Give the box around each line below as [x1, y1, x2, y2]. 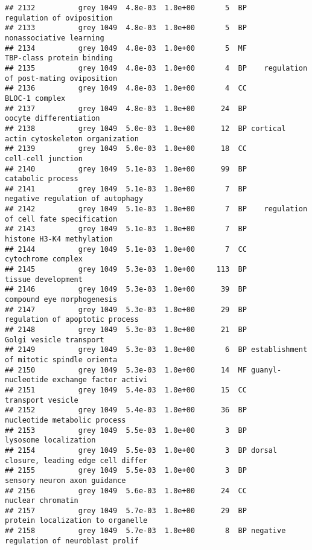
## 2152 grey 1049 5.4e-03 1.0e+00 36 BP [5, 406, 247, 415]
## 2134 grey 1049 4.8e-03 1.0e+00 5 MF [5, 43, 247, 53]
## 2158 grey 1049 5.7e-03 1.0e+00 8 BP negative [5, 526, 286, 536]
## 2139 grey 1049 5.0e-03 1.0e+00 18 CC [5, 144, 247, 153]
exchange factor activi [52, 376, 148, 385]
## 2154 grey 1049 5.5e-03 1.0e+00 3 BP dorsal [5, 446, 278, 455]
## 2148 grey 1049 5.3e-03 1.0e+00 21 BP [5, 325, 247, 334]
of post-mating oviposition [5, 74, 118, 83]
